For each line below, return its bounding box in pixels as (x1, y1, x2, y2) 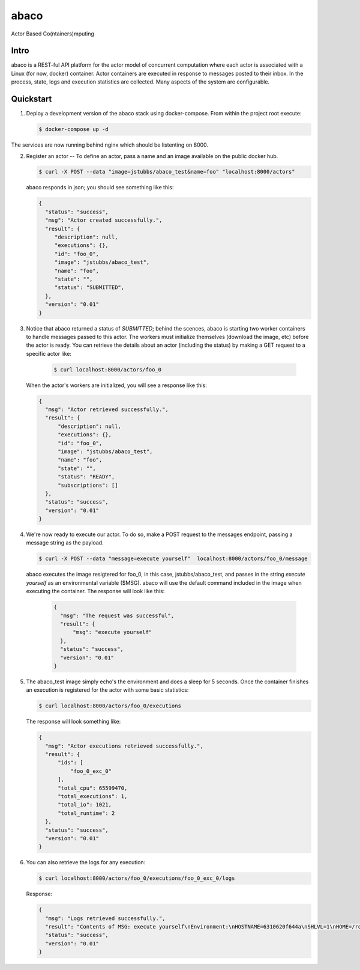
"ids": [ (58, 759, 83, 766)
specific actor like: (26, 350, 72, 357)
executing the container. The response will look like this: (26, 588, 165, 595)
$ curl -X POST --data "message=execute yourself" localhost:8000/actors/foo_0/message (38, 555, 308, 562)
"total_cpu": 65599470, (58, 784, 128, 792)
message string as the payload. (26, 539, 104, 546)
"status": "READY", (58, 474, 115, 480)
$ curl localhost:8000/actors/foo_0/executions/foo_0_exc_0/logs (38, 875, 235, 882)
